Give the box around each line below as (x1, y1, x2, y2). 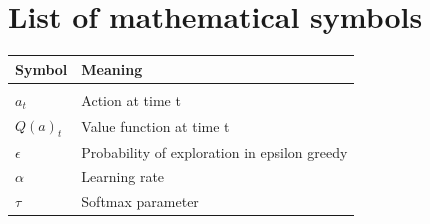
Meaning (81, 58, 143, 79)
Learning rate (81, 166, 165, 187)
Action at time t (81, 89, 181, 110)
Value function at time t (81, 115, 230, 136)
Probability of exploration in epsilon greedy (81, 141, 348, 162)
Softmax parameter (81, 191, 199, 212)
